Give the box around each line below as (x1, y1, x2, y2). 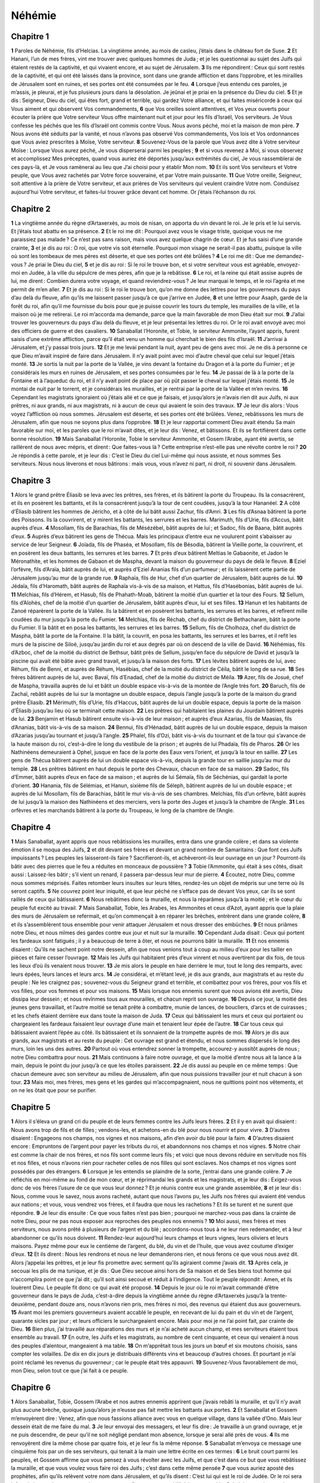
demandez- (276, 253, 305, 260)
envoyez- (277, 261, 300, 268)
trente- (270, 1292, 287, 1299)
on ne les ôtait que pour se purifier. (11, 1087, 97, 1094)
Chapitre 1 (11, 31, 49, 42)
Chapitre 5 (11, 1102, 51, 1112)
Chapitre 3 (11, 475, 51, 486)
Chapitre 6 (11, 1382, 51, 1392)
